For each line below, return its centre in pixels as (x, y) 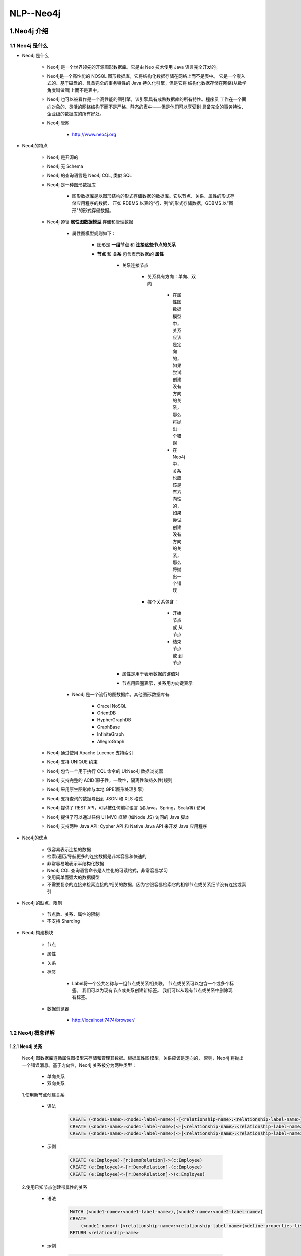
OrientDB (107, 713)
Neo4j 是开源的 (63, 157)
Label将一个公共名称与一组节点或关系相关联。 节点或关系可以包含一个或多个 (151, 983)
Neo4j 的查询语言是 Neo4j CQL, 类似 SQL (90, 175)
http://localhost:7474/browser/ (103, 1020)
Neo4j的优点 (35, 838)
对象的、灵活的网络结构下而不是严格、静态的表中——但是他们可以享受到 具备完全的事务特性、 (148, 107)
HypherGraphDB (114, 720)
